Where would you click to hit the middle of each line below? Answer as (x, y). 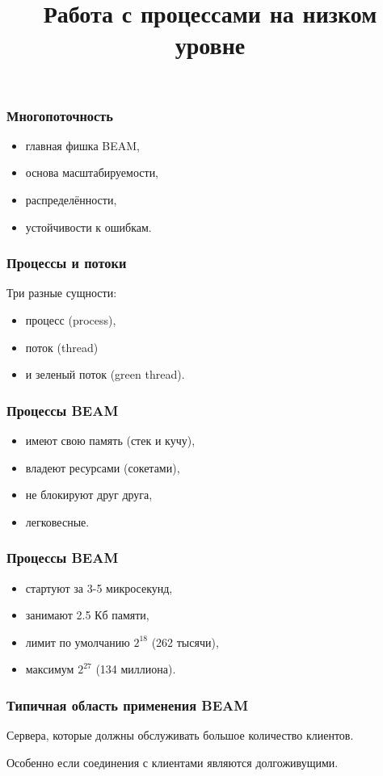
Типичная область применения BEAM (128, 705)
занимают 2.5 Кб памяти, (87, 615)
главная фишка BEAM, (82, 145)
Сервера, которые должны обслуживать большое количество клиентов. (180, 735)
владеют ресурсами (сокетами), (103, 467)
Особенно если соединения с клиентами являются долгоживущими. (173, 762)
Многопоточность (60, 115)
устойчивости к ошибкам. (88, 227)
